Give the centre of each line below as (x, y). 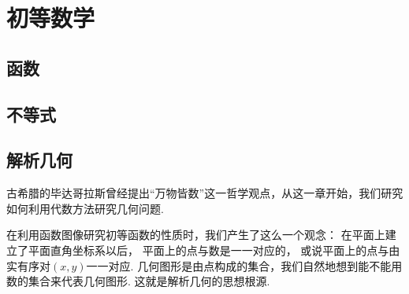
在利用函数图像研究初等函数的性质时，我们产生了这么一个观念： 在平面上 (196, 235)
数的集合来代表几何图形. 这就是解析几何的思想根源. (138, 281)
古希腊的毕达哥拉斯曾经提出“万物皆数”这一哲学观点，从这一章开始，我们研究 (205, 193)
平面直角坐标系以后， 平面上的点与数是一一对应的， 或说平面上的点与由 (214, 250)
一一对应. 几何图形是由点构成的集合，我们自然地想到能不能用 (244, 265)
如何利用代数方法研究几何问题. (85, 208)
